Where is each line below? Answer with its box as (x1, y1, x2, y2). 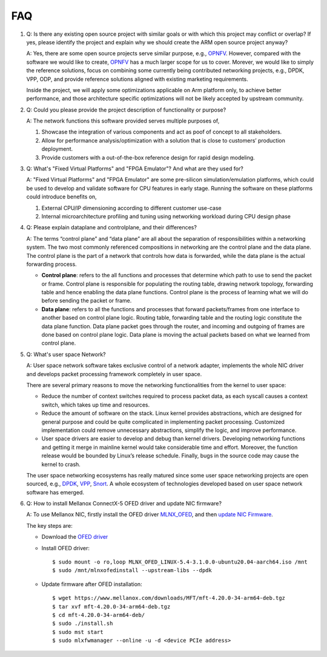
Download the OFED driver (41, 533, 108, 541)
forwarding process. (26, 260, 77, 268)
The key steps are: (26, 522, 73, 529)
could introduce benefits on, (26, 193, 97, 200)
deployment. (41, 146, 73, 153)
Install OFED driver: (41, 544, 90, 551)
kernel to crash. (41, 460, 81, 468)
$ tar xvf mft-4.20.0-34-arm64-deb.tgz (52, 603, 171, 610)
